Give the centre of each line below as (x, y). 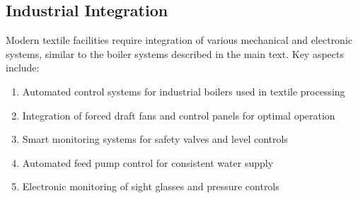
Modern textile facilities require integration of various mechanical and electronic (179, 40)
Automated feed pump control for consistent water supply (148, 162)
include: (23, 68)
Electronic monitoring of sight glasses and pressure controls (151, 186)
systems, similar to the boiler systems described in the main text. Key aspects (175, 53)
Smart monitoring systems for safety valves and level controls (155, 139)
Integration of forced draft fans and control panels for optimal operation (179, 115)
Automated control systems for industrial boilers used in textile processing (184, 91)
